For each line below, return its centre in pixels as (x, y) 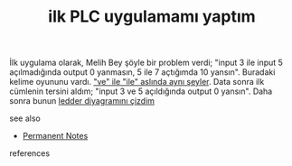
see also (25, 118)
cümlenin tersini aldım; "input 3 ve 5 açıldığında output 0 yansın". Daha (141, 91)
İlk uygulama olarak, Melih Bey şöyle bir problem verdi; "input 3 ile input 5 (146, 63)
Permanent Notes (55, 136)
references (30, 153)
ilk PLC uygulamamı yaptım (152, 17)
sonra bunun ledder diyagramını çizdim (82, 101)
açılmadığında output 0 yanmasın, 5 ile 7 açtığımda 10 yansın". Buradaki (142, 72)
